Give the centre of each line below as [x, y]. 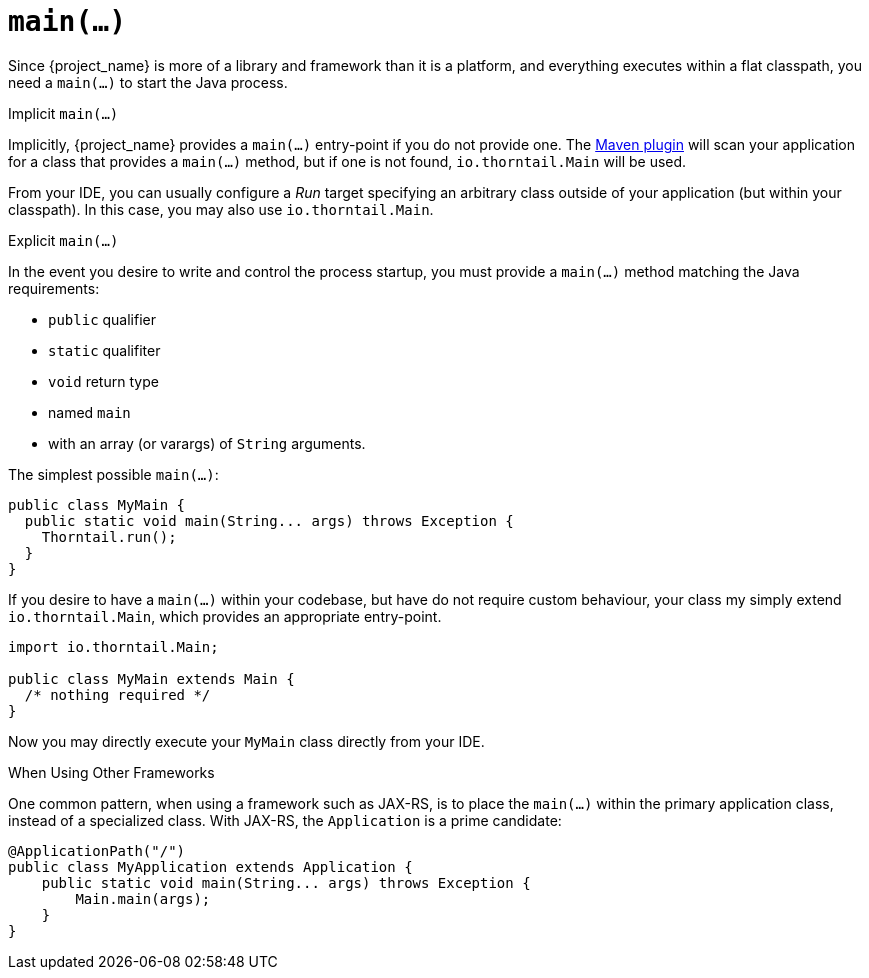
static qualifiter [104, 350]
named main [89, 412]
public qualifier [102, 319]
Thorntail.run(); [109, 536]
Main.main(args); [143, 898]
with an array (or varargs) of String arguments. [207, 443]
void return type [103, 381]
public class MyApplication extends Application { [210, 866]
